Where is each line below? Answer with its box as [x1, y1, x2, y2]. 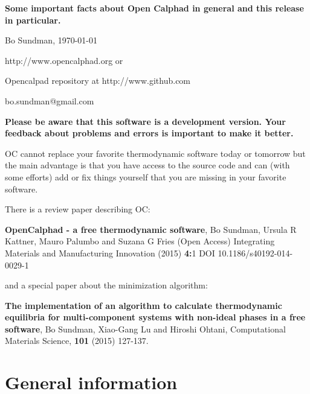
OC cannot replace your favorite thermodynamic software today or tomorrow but [5, 147, 306, 159]
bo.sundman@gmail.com [5, 94, 94, 107]
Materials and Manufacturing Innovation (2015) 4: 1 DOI [5, 246, 215, 259]
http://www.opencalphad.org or [5, 54, 123, 66]
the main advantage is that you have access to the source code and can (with [5, 159, 290, 171]
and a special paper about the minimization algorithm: [5, 279, 208, 291]
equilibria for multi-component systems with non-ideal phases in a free [5, 311, 306, 323]
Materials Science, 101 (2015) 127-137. [5, 334, 149, 347]
